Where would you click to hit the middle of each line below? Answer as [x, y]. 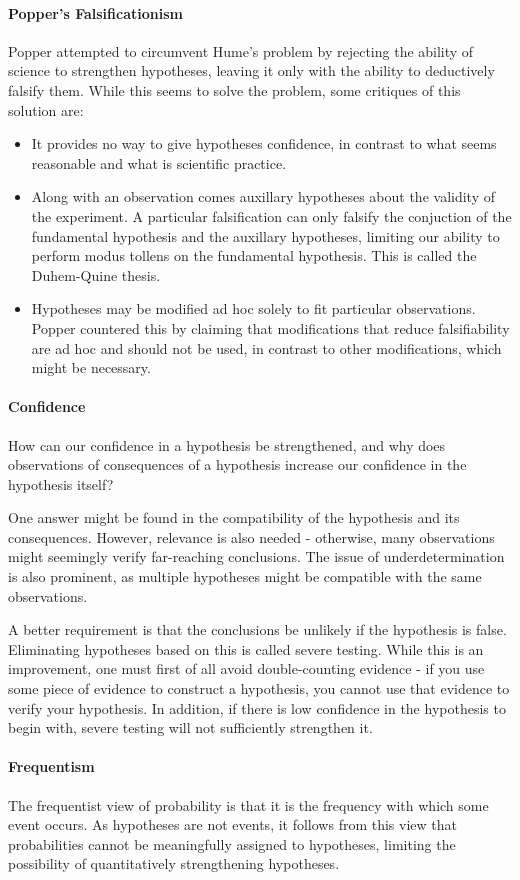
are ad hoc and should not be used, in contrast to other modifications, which [266, 347]
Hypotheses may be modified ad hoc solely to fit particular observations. [253, 308]
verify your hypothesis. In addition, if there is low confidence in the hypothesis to [257, 707]
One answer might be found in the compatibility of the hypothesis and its [234, 517]
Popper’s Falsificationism [95, 12]
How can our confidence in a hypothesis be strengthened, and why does [227, 444]
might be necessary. [91, 367]
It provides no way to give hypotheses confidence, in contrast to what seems [264, 143]
